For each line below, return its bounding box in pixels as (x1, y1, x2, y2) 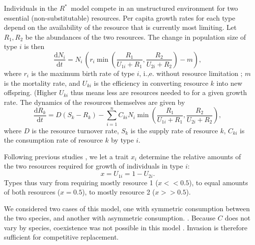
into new (216, 77, 243, 88)
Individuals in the (4, 3, 57, 13)
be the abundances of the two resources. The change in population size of (25, 31, 246, 42)
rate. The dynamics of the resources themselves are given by (4, 97, 185, 107)
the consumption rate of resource (4, 135, 103, 145)
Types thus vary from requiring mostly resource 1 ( (4, 177, 158, 187)
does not (225, 213, 251, 223)
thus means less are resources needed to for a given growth (70, 87, 247, 98)
